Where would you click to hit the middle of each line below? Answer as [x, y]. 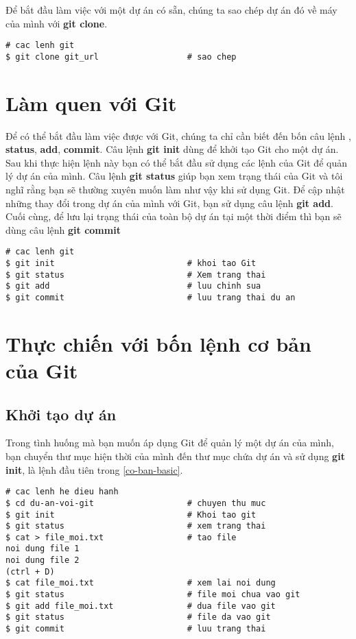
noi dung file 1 [43, 549]
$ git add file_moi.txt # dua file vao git [141, 606]
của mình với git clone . [57, 23]
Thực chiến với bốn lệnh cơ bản [158, 343]
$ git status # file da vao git [138, 617]
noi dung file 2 [43, 560]
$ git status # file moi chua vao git [153, 595]
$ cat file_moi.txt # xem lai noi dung [141, 583]
